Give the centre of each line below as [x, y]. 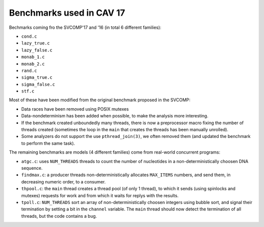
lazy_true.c [35, 43]
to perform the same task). [48, 143]
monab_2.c [33, 64]
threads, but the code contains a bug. [59, 216]
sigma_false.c [38, 84]
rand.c [29, 70]
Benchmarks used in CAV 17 [67, 13]
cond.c [29, 36]
